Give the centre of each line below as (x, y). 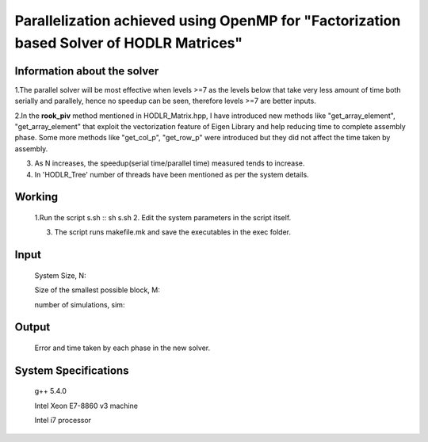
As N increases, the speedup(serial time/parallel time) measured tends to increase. (170, 163)
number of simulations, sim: (80, 304)
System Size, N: (60, 275)
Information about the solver (87, 71)
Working (36, 197)
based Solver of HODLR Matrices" (129, 43)
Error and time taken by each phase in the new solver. (122, 348)
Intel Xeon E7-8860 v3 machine (86, 406)
